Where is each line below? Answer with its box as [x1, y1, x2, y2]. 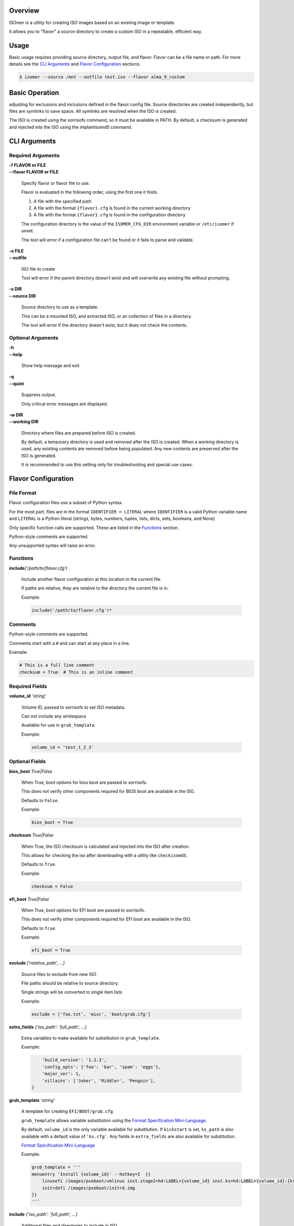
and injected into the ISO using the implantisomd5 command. [9, 124, 132, 130]
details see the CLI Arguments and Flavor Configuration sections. [9, 61, 141, 67]
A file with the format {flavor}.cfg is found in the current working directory [33, 205, 191, 211]
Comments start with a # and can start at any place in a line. [9, 640, 130, 646]
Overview [9, 6, 40, 15]
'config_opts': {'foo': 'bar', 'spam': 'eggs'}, [42, 1064, 161, 1070]
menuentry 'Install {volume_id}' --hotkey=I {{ [31, 1171, 151, 1177]
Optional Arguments [9, 334, 59, 341]
